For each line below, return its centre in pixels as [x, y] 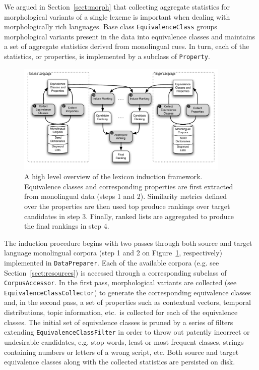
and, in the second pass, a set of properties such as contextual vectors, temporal [127, 302]
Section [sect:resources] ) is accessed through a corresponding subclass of [115, 272]
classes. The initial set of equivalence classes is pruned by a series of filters [119, 322]
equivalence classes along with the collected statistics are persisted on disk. [120, 362]
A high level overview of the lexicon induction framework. [113, 176]
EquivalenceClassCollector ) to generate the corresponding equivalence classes [128, 292]
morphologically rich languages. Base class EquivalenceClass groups [111, 27]
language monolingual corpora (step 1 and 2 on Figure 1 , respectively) [113, 253]
